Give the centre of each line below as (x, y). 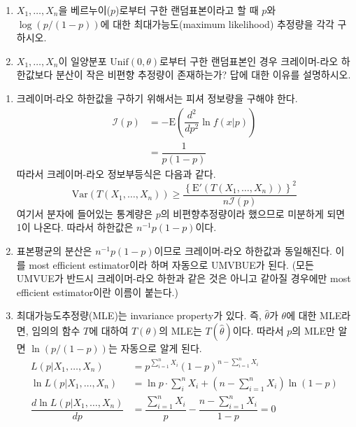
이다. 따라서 (258, 330)
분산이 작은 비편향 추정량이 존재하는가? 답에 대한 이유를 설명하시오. (203, 75)
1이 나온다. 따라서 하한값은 (75, 227)
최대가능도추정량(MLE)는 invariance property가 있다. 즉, (139, 315)
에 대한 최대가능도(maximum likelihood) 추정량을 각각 (217, 23)
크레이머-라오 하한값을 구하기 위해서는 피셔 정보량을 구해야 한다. (157, 98)
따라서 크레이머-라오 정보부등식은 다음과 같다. (116, 173)
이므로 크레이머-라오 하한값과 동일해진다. (243, 251)
